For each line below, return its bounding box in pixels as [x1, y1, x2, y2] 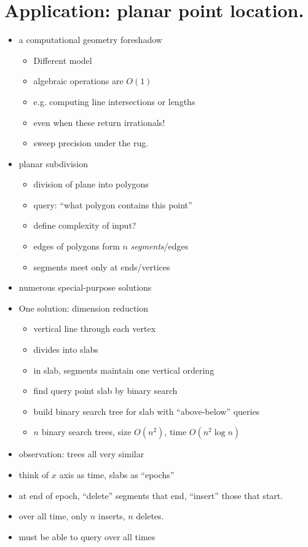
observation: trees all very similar [18, 447, 144, 460]
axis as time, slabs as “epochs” [59, 468, 175, 481]
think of [18, 468, 49, 481]
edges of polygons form [33, 240, 120, 253]
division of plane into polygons [33, 178, 149, 191]
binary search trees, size [41, 425, 132, 438]
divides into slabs [33, 343, 98, 356]
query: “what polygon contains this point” [33, 198, 192, 211]
